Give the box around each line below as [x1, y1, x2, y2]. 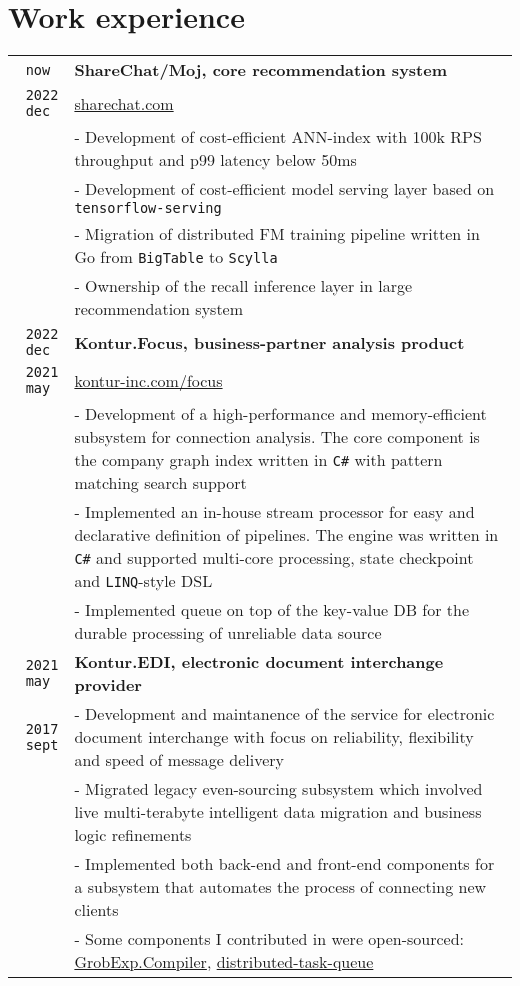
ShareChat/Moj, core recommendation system [74, 58, 448, 82]
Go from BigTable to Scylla [74, 245, 278, 269]
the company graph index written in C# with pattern [74, 448, 443, 472]
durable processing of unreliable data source [74, 621, 382, 645]
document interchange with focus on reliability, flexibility [74, 725, 474, 749]
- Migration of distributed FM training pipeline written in [74, 222, 480, 246]
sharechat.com [74, 91, 174, 115]
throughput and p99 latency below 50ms [74, 148, 357, 172]
